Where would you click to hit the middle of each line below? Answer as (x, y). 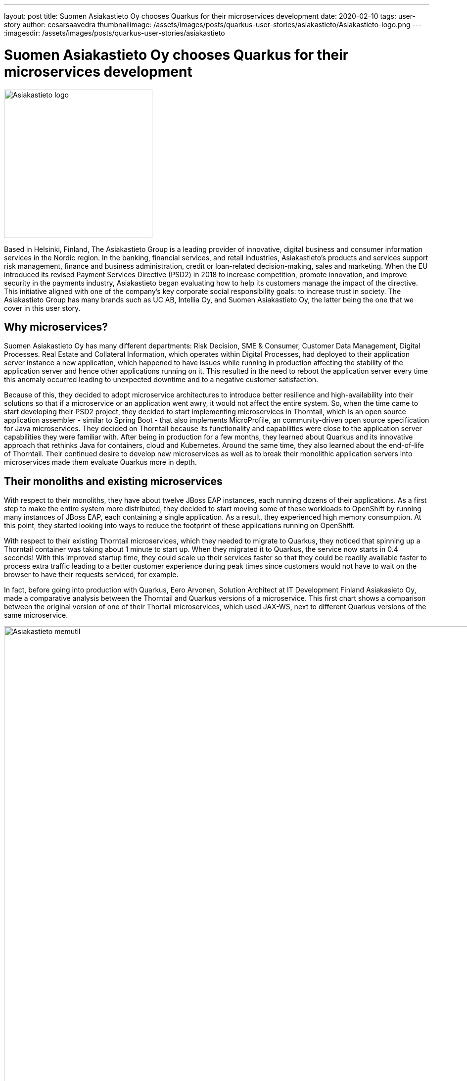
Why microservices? (56, 327)
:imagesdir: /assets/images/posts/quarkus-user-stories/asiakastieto (115, 33)
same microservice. (36, 615)
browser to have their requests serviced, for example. (91, 575)
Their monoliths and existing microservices (113, 481)
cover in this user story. (42, 308)
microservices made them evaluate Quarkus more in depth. (100, 462)
